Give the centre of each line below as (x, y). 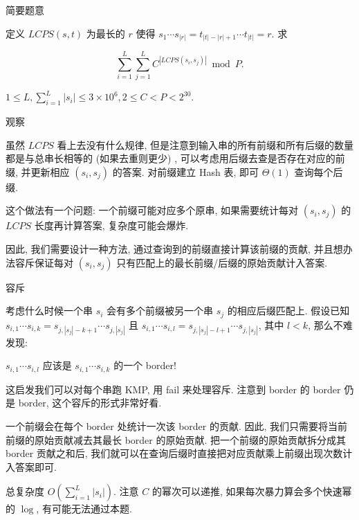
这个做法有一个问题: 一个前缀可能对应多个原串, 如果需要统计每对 (152, 210)
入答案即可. (31, 466)
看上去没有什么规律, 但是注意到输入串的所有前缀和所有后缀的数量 (205, 144)
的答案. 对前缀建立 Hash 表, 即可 (185, 171)
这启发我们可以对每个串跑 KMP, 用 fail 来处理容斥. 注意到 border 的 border (173, 389)
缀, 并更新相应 (38, 171)
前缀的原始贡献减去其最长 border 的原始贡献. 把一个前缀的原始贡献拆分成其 (176, 439)
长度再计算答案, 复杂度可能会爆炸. (111, 225)
